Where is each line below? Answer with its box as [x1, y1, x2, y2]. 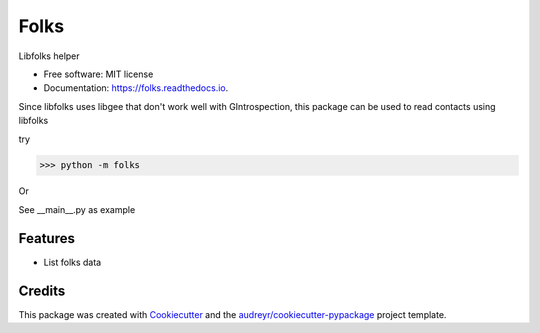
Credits [18, 282, 66, 299]
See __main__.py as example [18, 203, 136, 215]
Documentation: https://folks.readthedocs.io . [43, 82, 229, 94]
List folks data [43, 256, 102, 268]
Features [18, 230, 75, 247]
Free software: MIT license [43, 68, 154, 80]
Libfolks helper [18, 50, 80, 62]
